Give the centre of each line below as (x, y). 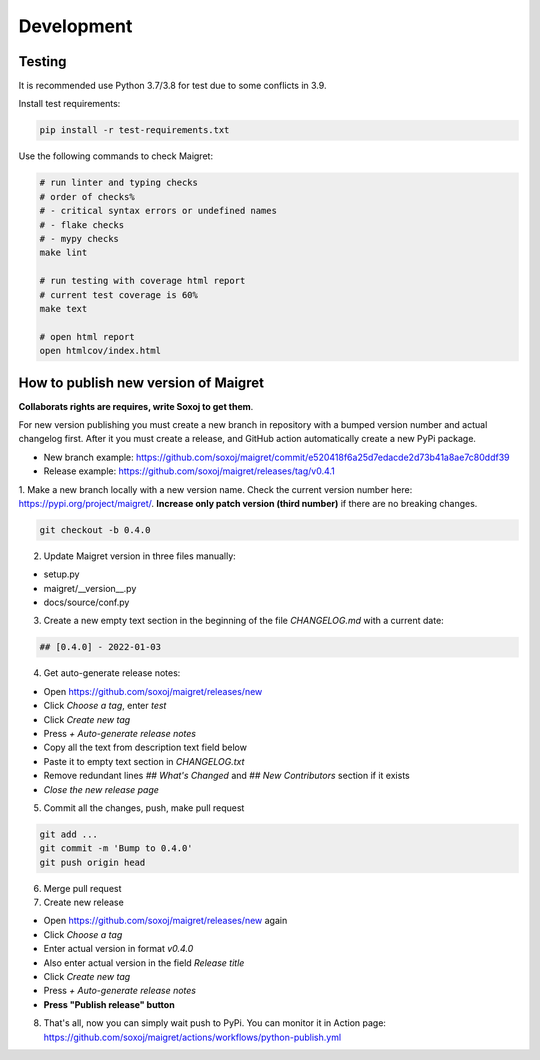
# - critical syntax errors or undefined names (158, 211)
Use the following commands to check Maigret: (116, 156)
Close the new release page (101, 789)
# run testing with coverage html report (142, 281)
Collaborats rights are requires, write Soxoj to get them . (136, 406)
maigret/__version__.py (90, 588)
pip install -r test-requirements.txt (134, 130)
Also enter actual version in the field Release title (144, 962)
